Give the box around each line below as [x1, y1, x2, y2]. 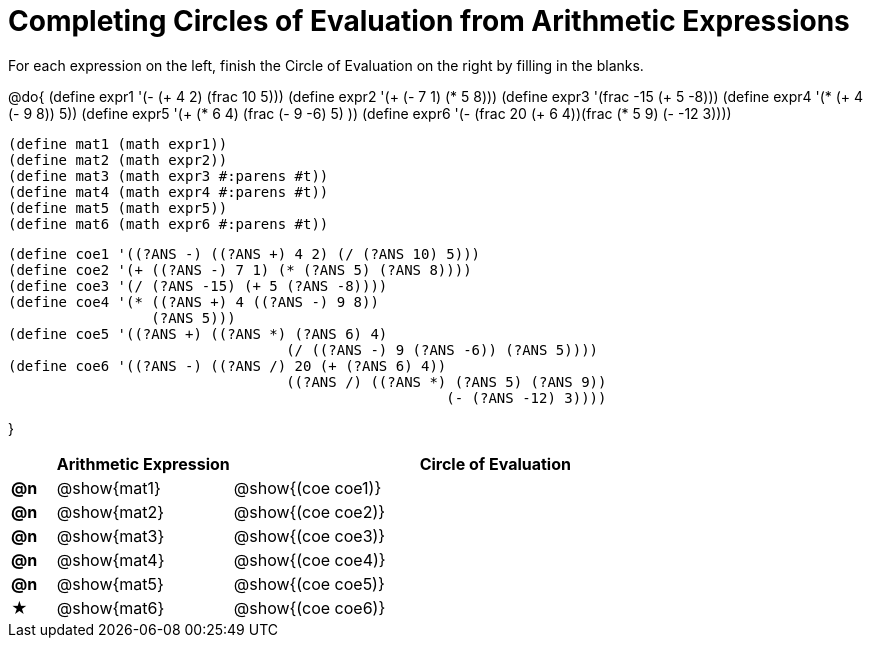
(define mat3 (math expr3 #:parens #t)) [8, 167, 329, 184]
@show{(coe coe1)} [233, 477, 382, 498]
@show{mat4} [56, 549, 165, 570]
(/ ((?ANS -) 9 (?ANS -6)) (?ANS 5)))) [286, 341, 599, 358]
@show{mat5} [56, 573, 164, 594]
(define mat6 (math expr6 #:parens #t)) [8, 215, 329, 232]
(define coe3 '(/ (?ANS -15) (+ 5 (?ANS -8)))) [8, 277, 388, 294]
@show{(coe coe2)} [233, 501, 386, 522]
